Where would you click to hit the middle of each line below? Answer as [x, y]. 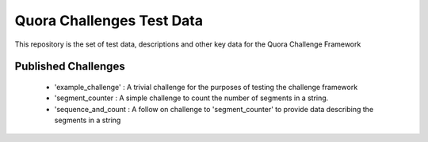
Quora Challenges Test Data [109, 21]
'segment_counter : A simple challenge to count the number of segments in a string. [191, 98]
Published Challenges [70, 67]
